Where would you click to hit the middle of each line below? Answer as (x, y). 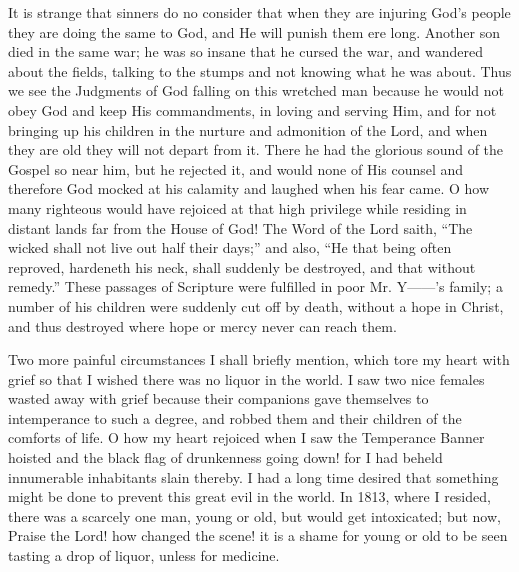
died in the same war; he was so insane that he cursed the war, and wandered (245, 51)
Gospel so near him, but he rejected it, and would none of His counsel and (236, 168)
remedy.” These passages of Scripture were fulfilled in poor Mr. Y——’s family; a (255, 286)
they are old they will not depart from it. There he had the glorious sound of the (256, 149)
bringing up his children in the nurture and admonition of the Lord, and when (248, 129)
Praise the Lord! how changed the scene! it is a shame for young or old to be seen (258, 535)
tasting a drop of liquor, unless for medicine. (144, 555)
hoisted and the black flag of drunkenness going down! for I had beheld (225, 457)
